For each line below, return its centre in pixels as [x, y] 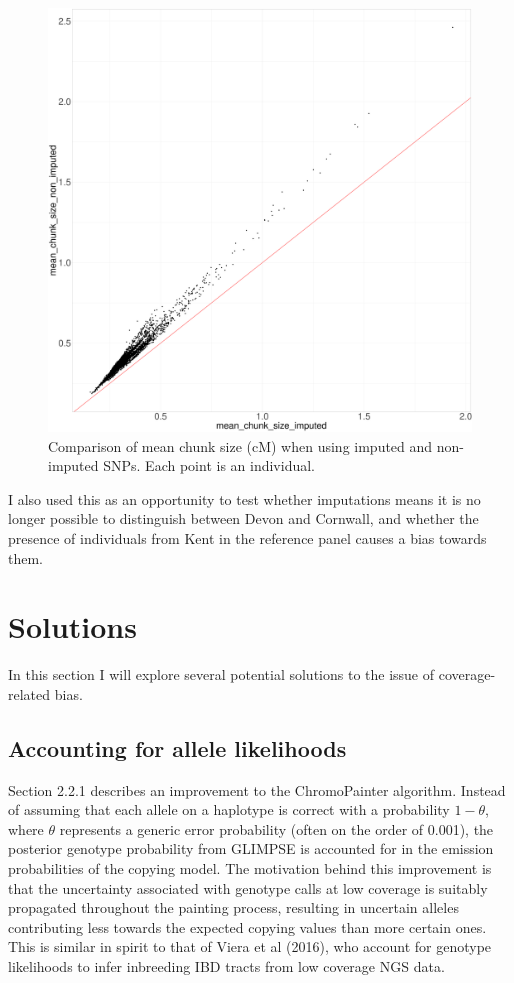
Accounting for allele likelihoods [177, 747]
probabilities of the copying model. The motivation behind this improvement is [250, 868]
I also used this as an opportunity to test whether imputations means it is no [244, 498]
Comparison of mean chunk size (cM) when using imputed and [240, 445]
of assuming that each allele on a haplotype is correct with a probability [229, 809]
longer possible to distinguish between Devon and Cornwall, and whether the [243, 518]
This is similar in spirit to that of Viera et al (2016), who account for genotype [250, 946]
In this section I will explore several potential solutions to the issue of [221, 674]
